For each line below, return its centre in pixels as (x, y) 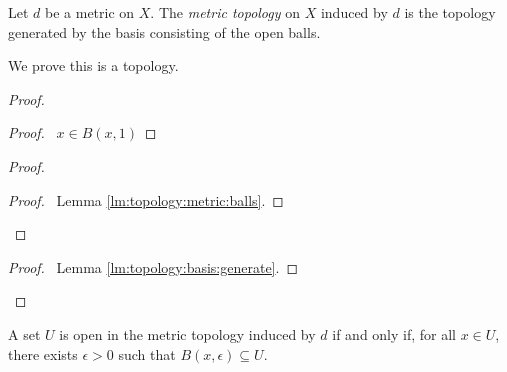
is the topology (450, 12)
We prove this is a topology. (93, 65)
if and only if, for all (394, 333)
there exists (43, 353)
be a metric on (90, 12)
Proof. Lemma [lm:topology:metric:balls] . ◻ (146, 199)
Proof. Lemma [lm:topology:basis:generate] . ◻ (153, 266)
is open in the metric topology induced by (187, 333)
